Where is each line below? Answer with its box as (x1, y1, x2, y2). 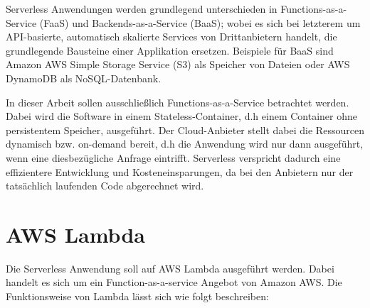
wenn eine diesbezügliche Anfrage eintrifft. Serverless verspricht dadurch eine (6, 150, 341, 165)
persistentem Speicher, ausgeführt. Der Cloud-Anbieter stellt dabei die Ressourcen (6, 122, 364, 137)
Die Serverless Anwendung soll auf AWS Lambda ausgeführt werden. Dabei (6, 260, 334, 275)
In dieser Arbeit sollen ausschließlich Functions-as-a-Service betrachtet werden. (6, 94, 349, 109)
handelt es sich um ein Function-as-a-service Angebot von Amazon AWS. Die (6, 275, 342, 290)
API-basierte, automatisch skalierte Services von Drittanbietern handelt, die (6, 29, 337, 44)
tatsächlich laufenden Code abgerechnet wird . (6, 178, 204, 193)
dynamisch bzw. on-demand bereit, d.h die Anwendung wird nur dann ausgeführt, (6, 136, 364, 151)
